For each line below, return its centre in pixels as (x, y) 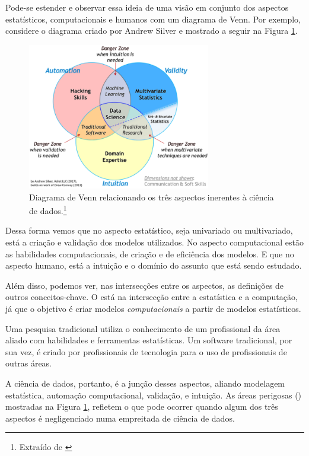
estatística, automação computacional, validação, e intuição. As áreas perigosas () (154, 395)
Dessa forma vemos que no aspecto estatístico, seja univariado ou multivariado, (149, 230)
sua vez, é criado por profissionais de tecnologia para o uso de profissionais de (146, 351)
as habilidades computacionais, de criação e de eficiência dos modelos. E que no (150, 253)
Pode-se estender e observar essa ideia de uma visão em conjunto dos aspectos (147, 7)
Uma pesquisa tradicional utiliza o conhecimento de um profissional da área (143, 328)
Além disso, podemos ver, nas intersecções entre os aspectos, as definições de (145, 285)
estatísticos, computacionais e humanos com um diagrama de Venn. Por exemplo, (153, 19)
